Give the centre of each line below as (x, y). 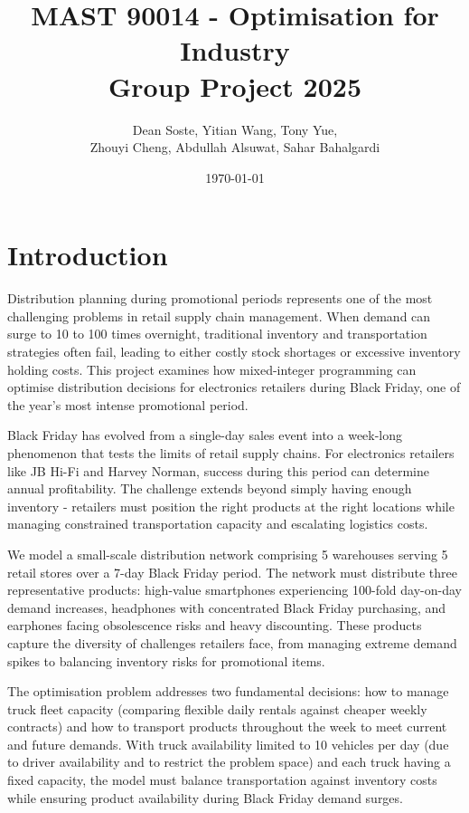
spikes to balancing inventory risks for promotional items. (166, 660)
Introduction (88, 255)
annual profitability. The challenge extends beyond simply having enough (210, 488)
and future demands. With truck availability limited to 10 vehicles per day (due (228, 744)
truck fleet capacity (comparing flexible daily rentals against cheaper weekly (217, 708)
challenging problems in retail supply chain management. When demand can (219, 316)
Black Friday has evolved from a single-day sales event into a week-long (205, 435)
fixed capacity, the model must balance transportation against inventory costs (222, 780)
